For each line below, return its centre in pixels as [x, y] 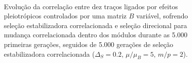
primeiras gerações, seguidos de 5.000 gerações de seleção [89, 44]
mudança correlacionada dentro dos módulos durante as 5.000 [96, 35]
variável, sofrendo [162, 16]
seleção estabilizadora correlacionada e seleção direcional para [96, 25]
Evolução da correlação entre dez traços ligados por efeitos [91, 6]
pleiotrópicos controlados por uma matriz [65, 16]
